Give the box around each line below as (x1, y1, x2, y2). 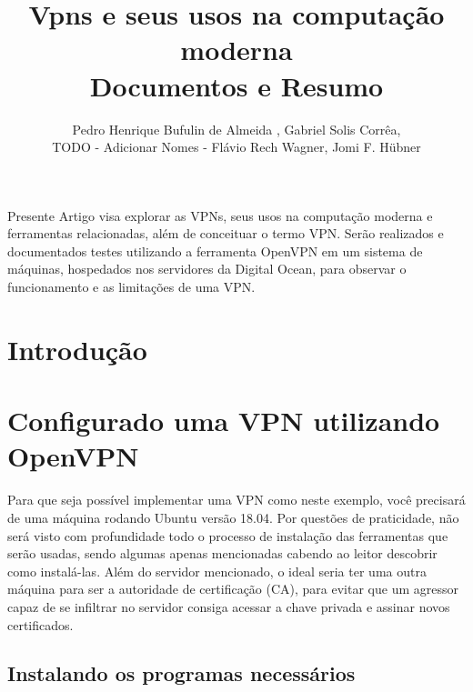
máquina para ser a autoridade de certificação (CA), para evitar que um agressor (7, 579, 458, 598)
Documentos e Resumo (89, 66, 384, 104)
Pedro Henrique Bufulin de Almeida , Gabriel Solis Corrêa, (72, 119, 401, 138)
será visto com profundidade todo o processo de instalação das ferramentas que (7, 526, 448, 545)
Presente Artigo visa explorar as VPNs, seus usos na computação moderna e (7, 206, 433, 225)
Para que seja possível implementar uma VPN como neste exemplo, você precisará (7, 490, 466, 509)
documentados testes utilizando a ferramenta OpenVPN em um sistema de (7, 241, 423, 260)
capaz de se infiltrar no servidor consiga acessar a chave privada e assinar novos (7, 597, 450, 616)
